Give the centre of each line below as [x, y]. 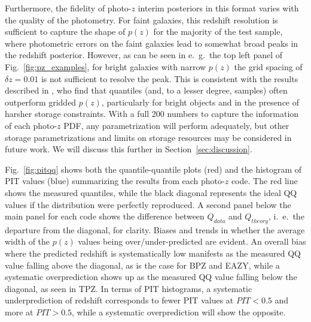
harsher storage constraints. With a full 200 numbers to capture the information [152, 114]
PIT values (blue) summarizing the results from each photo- [115, 181]
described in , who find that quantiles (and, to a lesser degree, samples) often [146, 90]
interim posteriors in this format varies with [218, 8]
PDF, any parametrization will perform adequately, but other [176, 125]
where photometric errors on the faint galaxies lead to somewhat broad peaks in [152, 43]
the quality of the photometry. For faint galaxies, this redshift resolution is [141, 19]
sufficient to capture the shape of [65, 31]
